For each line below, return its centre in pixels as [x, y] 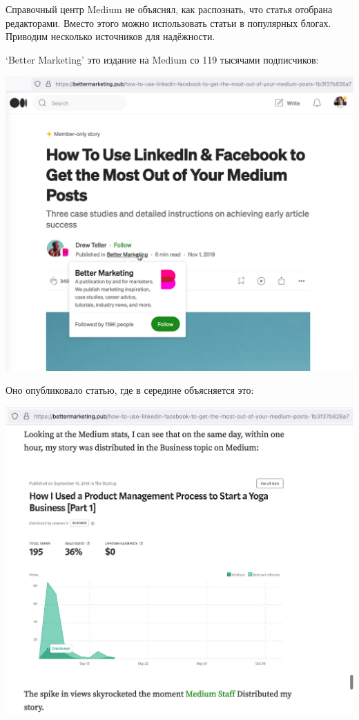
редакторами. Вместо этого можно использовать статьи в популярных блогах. [168, 22]
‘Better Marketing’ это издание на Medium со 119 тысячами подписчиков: [162, 59]
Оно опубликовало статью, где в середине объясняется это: [130, 390]
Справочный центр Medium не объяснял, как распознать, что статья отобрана [169, 9]
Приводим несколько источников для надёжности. [110, 36]
